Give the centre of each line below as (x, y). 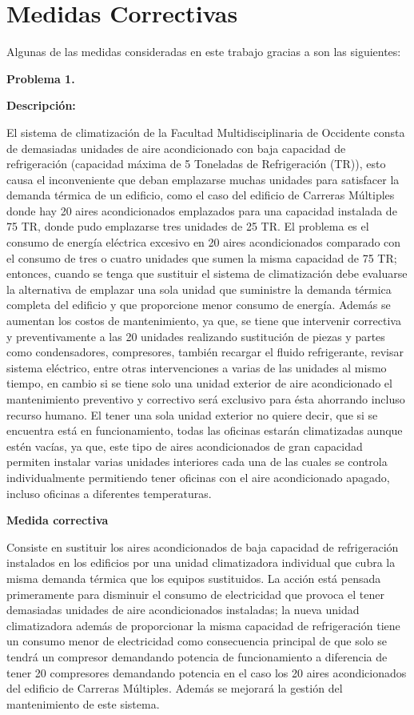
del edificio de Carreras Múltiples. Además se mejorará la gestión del (175, 688)
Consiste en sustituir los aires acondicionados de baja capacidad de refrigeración (203, 546)
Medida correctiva (58, 520)
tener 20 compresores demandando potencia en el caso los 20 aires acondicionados (207, 672)
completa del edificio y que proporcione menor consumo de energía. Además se (199, 305)
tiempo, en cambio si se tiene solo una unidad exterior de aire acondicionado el (199, 383)
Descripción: (41, 105)
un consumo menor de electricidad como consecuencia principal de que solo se (197, 641)
